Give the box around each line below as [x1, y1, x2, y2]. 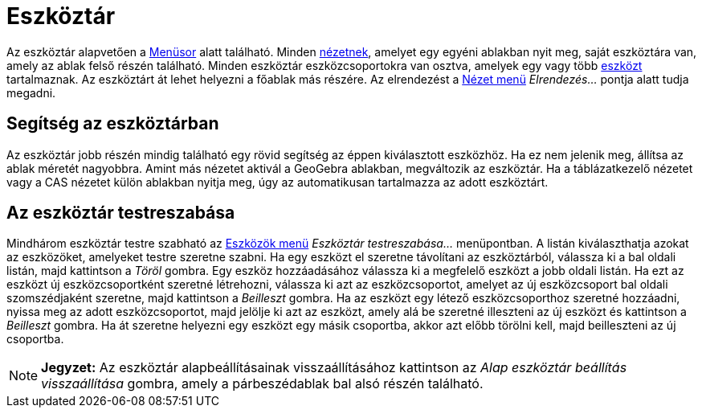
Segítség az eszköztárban [6, 113, 219, 134]
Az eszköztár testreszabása [6, 203, 235, 223]
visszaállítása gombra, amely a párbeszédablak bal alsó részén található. [41, 375, 484, 392]
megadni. [6, 85, 56, 100]
